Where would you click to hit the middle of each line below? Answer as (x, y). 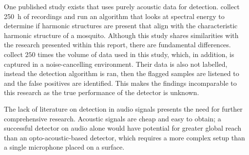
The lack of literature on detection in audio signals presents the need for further (123, 108)
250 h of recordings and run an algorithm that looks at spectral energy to (114, 16)
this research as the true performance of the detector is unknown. (102, 92)
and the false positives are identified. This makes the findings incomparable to (120, 83)
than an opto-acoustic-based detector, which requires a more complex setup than (124, 137)
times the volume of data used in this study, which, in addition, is (136, 54)
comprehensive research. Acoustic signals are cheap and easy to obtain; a (113, 118)
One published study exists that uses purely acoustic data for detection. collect (122, 6)
